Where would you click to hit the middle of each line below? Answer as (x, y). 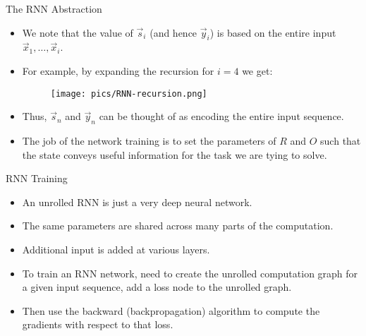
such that (341, 141)
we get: (257, 70)
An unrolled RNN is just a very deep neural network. (137, 202)
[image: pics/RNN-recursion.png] (129, 94)
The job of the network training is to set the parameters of (149, 141)
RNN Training (37, 178)
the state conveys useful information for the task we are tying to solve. (175, 154)
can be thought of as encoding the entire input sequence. (221, 116)
